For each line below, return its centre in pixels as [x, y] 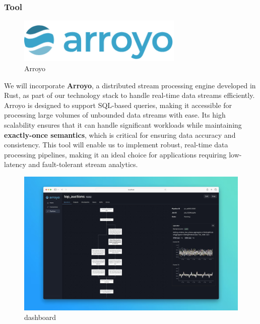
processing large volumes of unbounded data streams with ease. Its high [115, 115]
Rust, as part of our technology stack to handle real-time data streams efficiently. [129, 95]
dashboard [40, 317]
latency [15, 164]
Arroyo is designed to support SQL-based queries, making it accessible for [118, 105]
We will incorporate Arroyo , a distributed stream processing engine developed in [130, 85]
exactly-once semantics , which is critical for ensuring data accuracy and [120, 134]
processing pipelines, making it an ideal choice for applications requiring [115, 154]
